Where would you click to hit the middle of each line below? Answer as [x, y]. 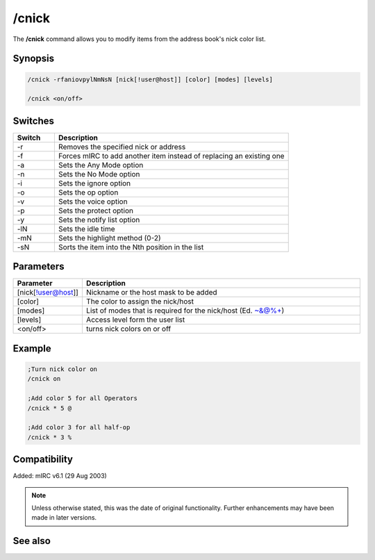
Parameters [39, 266]
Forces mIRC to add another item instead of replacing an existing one [171, 156]
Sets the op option [88, 192]
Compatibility [43, 460]
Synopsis [34, 59]
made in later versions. [64, 518]
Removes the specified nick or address [122, 147]
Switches [34, 121]
